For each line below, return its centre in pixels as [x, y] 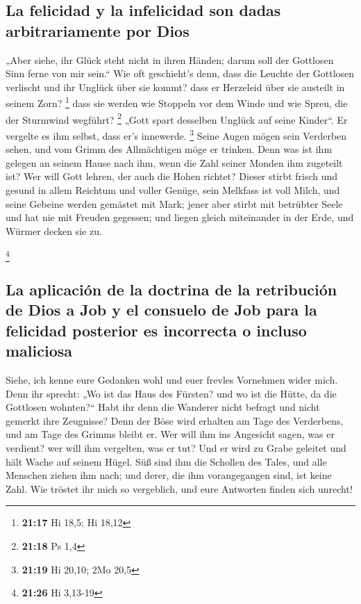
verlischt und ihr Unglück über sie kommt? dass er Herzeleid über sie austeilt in [175, 87]
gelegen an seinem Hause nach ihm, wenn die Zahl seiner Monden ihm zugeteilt [174, 162]
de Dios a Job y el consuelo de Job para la [161, 310]
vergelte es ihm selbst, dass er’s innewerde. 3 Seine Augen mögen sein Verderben [176, 134]
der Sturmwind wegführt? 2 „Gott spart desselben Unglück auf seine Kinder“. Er [177, 118]
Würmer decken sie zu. [54, 230]
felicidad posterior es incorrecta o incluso [156, 330]
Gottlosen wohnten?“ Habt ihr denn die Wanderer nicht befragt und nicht [163, 407]
